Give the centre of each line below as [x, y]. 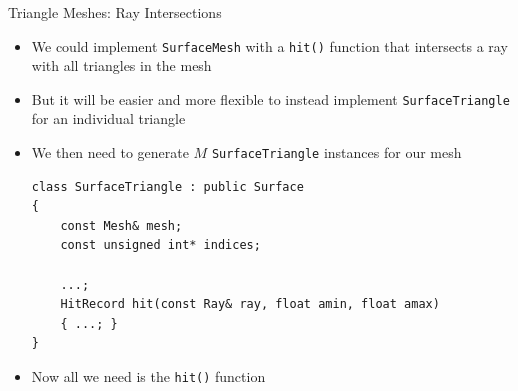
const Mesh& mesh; [121, 225]
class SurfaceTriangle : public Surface [167, 186]
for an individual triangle [108, 118]
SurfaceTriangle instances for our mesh [336, 152]
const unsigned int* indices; [160, 245]
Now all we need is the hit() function [148, 376]
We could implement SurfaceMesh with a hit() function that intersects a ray [269, 45]
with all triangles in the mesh [121, 65]
